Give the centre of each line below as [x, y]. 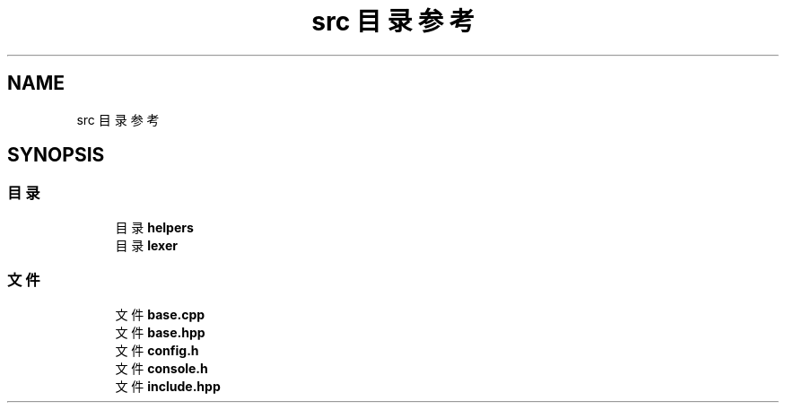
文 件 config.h [157, 350]
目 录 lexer [147, 245]
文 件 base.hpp [160, 332]
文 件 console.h [162, 368]
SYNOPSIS [56, 155]
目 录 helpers [154, 227]
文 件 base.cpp [160, 314]
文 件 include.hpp [168, 386]
